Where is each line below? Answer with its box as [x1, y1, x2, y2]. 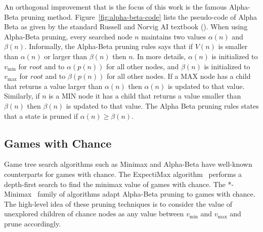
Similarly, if [4, 90, 40, 101]
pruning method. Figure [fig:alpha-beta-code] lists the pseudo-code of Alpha [21, 11, 257, 22]
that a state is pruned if [4, 110, 78, 121]
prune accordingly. [4, 218, 61, 228]
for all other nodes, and [106, 61, 179, 71]
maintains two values [141, 31, 206, 41]
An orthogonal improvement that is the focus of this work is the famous [4, 2, 227, 12]
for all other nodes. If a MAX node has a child [106, 71, 251, 81]
